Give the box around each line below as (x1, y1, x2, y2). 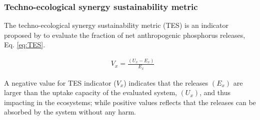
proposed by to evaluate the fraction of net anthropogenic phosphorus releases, (4, 29, 245, 40)
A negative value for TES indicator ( (4, 77, 116, 88)
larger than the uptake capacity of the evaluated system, (4, 87, 177, 98)
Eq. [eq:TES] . (4, 39, 45, 50)
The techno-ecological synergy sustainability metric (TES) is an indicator (4, 20, 229, 30)
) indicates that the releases (123, 77, 208, 88)
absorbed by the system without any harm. (4, 107, 136, 117)
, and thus (199, 87, 230, 98)
